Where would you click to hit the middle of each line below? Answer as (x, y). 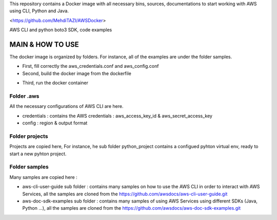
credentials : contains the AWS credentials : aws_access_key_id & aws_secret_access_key (117, 116)
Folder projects (29, 136)
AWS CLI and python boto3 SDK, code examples (61, 30)
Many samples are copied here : (43, 177)
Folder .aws (24, 96)
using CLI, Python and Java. (39, 11)
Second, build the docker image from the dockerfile (77, 73)
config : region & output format (55, 123)
